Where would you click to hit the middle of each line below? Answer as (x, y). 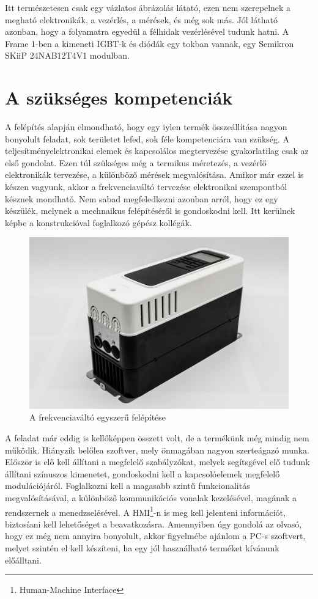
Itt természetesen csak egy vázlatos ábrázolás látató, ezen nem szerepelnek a (148, 7)
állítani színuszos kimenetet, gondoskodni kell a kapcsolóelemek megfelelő (142, 473)
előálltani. (23, 560)
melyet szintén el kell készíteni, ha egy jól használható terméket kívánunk (142, 547)
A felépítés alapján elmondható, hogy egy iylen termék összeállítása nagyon (146, 127)
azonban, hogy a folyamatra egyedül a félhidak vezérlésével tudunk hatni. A (147, 31)
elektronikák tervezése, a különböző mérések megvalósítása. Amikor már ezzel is (154, 175)
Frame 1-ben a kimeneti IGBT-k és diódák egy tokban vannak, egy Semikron (150, 43)
